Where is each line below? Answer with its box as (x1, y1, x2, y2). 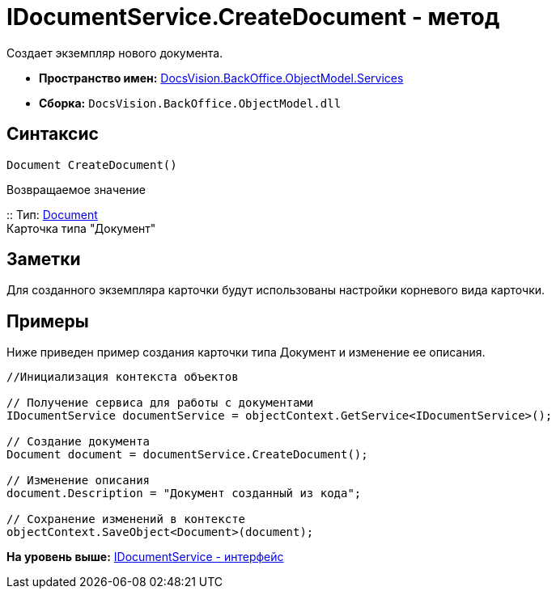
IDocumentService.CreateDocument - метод (6, 3, 500, 31)
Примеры (6, 310, 89, 331)
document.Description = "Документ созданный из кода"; (6, 487, 362, 500)
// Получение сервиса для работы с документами (6, 396, 314, 410)
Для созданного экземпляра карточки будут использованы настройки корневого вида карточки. (6, 283, 545, 297)
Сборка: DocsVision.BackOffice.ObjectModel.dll (39, 95, 342, 110)
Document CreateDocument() (6, 158, 177, 171)
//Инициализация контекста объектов (6, 370, 239, 384)
